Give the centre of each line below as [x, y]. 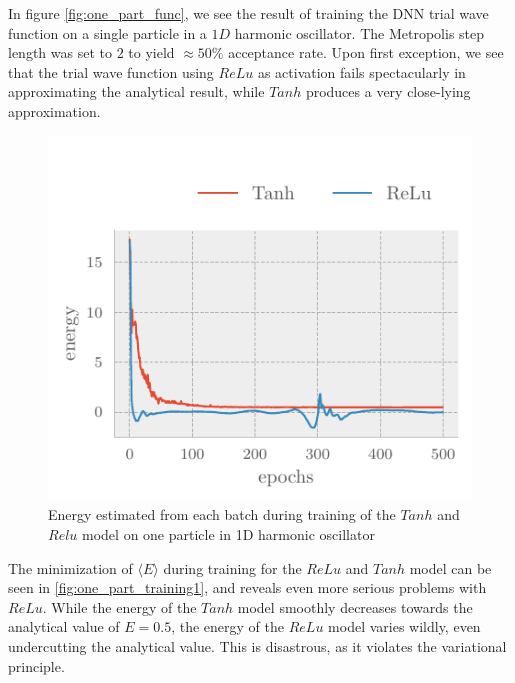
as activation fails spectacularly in [361, 71]
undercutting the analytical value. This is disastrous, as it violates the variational [257, 645]
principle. [36, 665]
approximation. [54, 110]
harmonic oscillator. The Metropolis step [359, 32]
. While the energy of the [119, 606]
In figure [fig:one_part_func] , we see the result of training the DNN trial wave [248, 13]
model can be [450, 567]
